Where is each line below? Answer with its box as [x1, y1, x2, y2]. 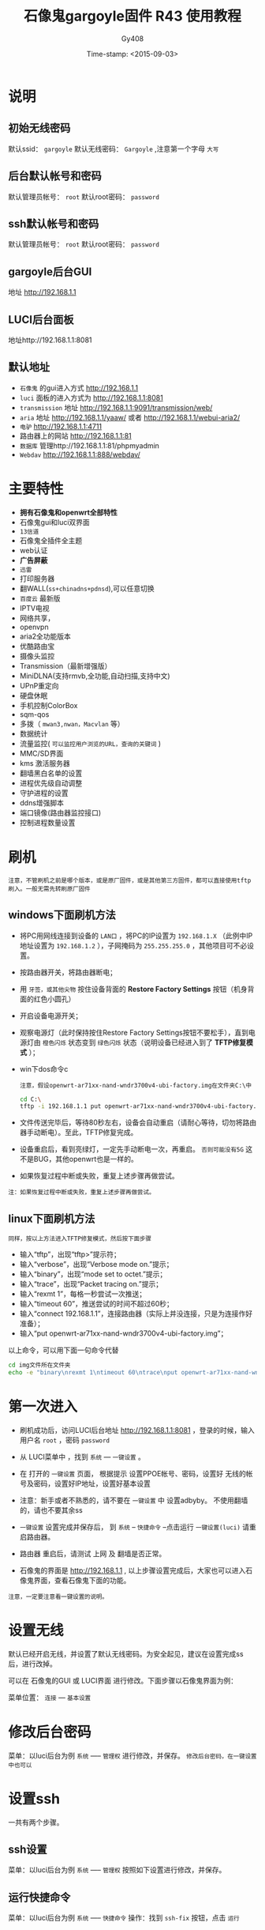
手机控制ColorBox [19, 700, 78, 710]
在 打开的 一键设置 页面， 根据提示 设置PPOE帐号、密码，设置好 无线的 [19, 1468, 247, 1478]
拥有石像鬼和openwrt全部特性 [19, 507, 118, 517]
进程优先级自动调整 [19, 778, 83, 787]
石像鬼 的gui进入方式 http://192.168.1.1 [19, 383, 139, 392]
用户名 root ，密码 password [19, 1435, 110, 1445]
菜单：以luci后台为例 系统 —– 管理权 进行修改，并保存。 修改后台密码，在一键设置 [8, 1751, 257, 1760]
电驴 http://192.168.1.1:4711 [19, 421, 103, 431]
